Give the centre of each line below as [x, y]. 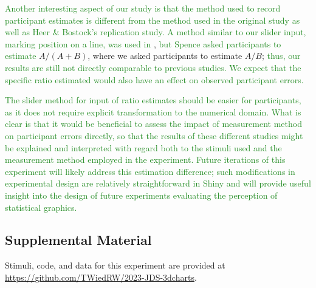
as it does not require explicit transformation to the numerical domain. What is [153, 111]
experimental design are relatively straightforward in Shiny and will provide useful [158, 183]
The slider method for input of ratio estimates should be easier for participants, [153, 100]
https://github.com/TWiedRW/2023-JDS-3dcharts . [101, 277]
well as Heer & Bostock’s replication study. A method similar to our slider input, [156, 32]
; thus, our [281, 56]
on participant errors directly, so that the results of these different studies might [154, 135]
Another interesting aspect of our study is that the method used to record [143, 8]
